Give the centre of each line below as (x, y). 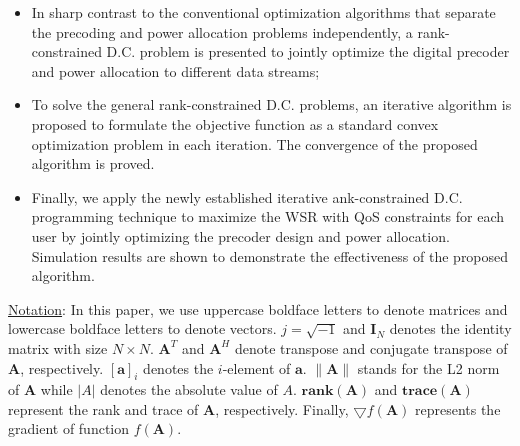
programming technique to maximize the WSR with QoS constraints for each (268, 216)
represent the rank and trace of (103, 408)
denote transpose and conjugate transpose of (371, 347)
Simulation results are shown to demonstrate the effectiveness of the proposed (270, 255)
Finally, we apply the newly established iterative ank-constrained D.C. (247, 196)
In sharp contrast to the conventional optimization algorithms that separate (263, 12)
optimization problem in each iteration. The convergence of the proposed (254, 143)
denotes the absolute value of (189, 389)
